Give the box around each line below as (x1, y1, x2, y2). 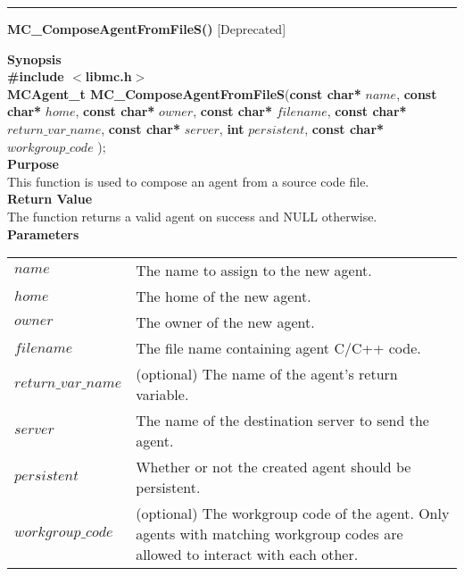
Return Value (7, 189, 93, 208)
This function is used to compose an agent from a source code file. (7, 171, 369, 190)
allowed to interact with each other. (136, 544, 359, 565)
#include (7, 67, 64, 86)
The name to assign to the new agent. (136, 260, 372, 281)
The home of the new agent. (136, 286, 311, 307)
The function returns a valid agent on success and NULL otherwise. (7, 206, 377, 225)
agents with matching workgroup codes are (136, 523, 403, 545)
